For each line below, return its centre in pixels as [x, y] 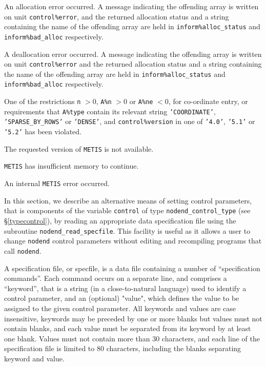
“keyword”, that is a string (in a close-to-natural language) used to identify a [125, 288]
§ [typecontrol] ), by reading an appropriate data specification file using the [120, 220]
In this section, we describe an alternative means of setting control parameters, [128, 200]
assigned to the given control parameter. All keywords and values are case [120, 308]
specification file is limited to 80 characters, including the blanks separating [123, 348]
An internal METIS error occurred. [57, 183]
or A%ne [141, 101]
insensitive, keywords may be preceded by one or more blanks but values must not [133, 318]
